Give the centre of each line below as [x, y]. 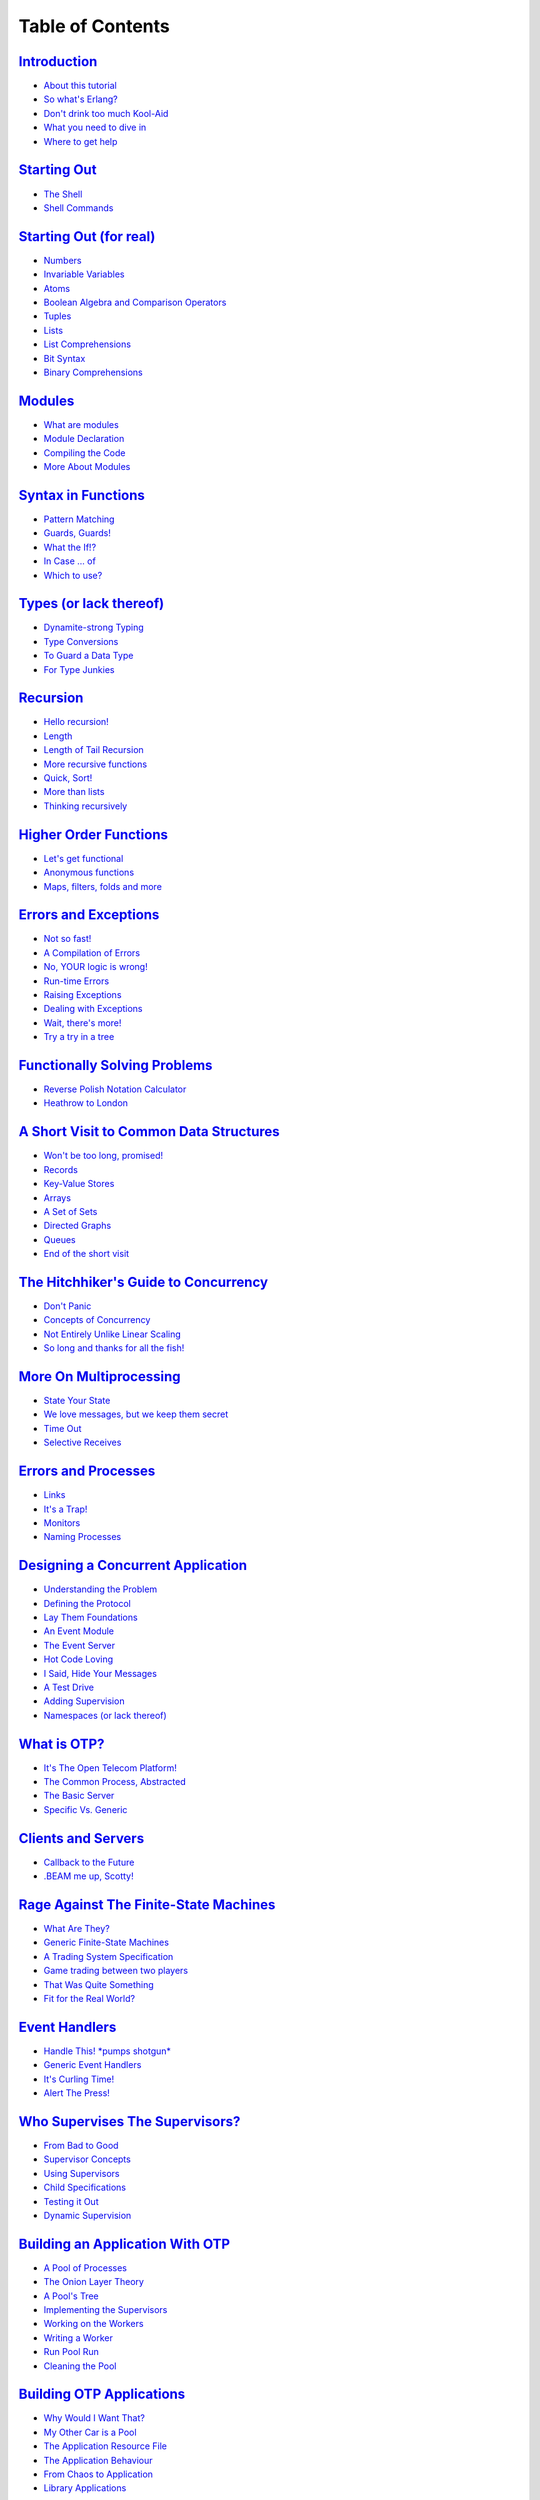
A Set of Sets [70, 1211]
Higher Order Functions [93, 834]
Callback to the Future [89, 1862]
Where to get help [80, 141]
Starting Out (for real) [87, 236]
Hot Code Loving [78, 1659]
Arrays [57, 1197]
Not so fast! [67, 939]
